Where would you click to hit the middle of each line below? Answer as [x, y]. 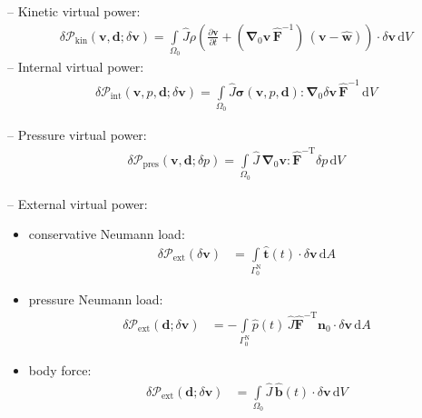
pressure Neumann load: [96, 299]
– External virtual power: [78, 203]
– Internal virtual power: [76, 67]
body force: [60, 369]
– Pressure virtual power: [77, 135]
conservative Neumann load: [107, 234]
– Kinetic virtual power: [74, 11]
